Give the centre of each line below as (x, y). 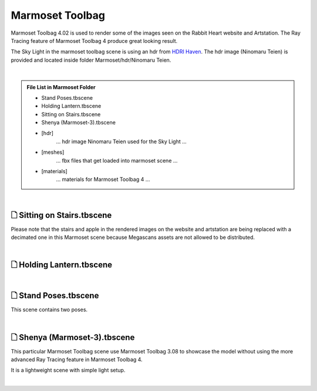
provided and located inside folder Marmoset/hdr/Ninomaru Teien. (91, 60)
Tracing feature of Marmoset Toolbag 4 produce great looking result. (94, 41)
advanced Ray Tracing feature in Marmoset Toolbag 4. (77, 359)
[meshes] (53, 152)
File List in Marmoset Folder (61, 87)
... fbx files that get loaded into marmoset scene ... (117, 160)
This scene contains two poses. (49, 310)
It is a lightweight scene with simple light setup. (68, 370)
